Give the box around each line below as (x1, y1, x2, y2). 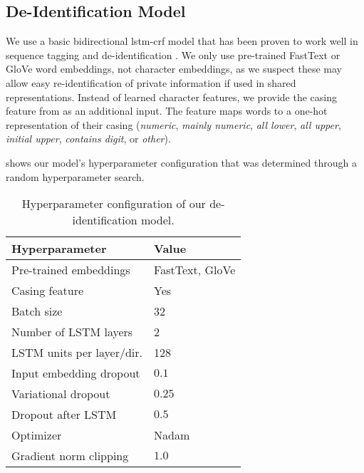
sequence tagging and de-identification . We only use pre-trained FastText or (6, 47, 340, 62)
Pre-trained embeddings (11, 261, 130, 279)
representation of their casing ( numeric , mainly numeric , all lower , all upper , (6, 117, 341, 132)
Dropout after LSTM (11, 406, 117, 423)
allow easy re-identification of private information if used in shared (6, 75, 296, 90)
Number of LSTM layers (11, 323, 133, 341)
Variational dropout (11, 385, 110, 402)
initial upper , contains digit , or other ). (6, 131, 171, 146)
